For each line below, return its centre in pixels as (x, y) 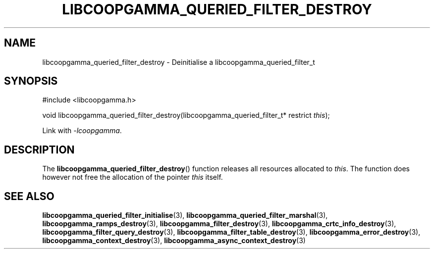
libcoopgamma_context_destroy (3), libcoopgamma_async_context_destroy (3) (174, 241)
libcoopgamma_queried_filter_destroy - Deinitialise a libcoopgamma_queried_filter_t (179, 62)
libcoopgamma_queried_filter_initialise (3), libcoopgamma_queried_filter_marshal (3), (185, 215)
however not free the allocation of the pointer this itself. (133, 177)
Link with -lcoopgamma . (82, 131)
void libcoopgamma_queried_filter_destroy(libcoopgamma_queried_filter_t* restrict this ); (186, 115)
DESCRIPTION (39, 150)
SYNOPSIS (31, 81)
